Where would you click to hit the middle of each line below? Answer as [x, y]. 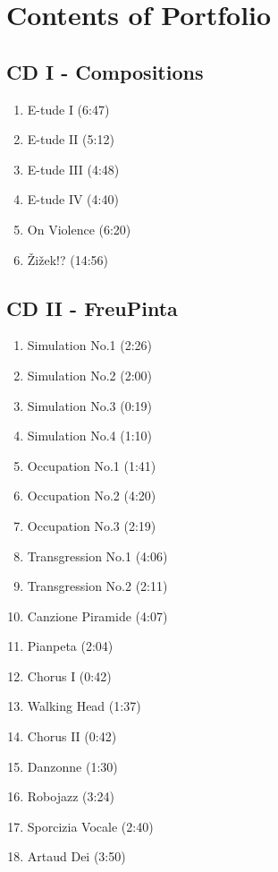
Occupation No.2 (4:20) [92, 496]
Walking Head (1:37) [84, 706]
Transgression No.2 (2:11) [97, 586]
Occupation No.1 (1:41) [92, 465]
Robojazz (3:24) [71, 796]
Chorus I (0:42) [69, 675]
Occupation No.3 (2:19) [92, 525]
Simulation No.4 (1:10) [90, 436]
